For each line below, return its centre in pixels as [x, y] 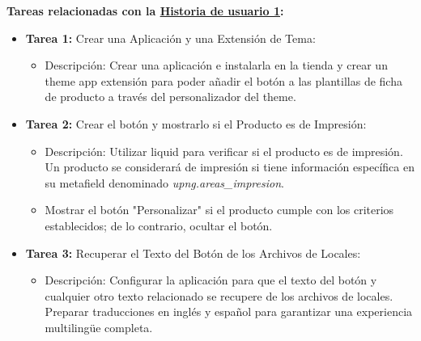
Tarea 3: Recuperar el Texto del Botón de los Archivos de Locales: [193, 253]
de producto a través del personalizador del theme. [170, 97]
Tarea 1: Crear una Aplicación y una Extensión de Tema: [170, 38]
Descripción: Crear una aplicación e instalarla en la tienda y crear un [216, 65]
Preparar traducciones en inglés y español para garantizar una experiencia [229, 312]
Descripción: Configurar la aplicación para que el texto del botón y [211, 280]
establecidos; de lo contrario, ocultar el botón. [159, 225]
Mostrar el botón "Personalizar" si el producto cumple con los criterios [219, 210]
